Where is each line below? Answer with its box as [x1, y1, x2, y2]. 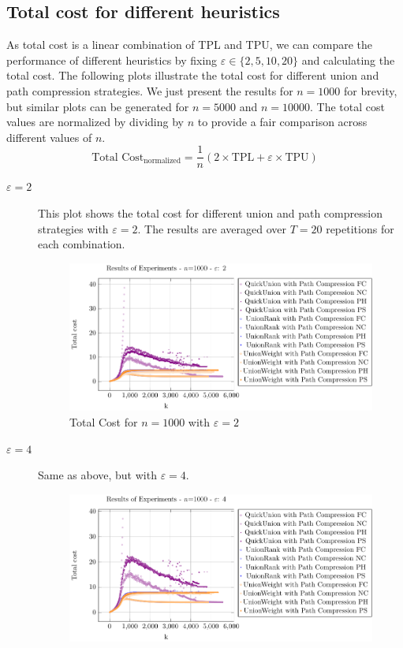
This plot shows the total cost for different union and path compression [38, 205, 382, 222]
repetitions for [326, 220, 394, 236]
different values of [6, 128, 92, 145]
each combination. [38, 236, 125, 252]
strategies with [38, 220, 109, 236]
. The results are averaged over [137, 220, 286, 236]
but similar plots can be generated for [6, 98, 189, 114]
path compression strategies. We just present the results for [6, 82, 293, 99]
